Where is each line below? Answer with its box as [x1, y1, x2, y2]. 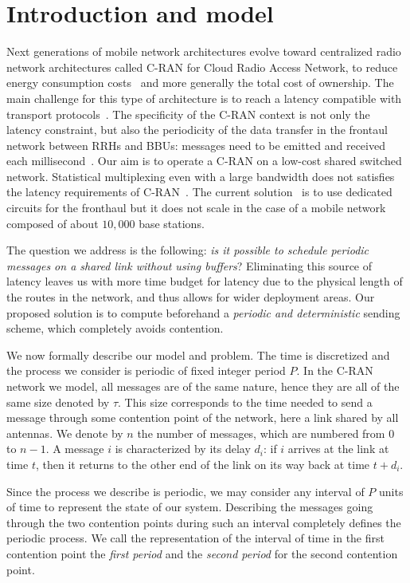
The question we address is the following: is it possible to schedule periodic [6, 242, 369, 258]
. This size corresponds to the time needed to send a [118, 393, 373, 410]
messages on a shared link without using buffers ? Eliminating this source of [6, 257, 373, 274]
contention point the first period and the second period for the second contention [6, 545, 398, 561]
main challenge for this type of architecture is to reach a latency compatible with [6, 89, 402, 106]
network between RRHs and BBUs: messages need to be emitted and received [6, 136, 385, 153]
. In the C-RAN [296, 362, 373, 379]
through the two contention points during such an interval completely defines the [6, 514, 401, 530]
